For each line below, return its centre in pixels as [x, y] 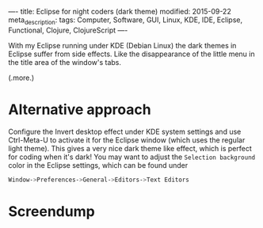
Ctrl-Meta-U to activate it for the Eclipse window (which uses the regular [127, 140]
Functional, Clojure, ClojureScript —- [68, 30]
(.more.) [21, 78]
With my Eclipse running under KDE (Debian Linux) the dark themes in [122, 45]
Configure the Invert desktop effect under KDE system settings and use [125, 131]
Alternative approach [80, 109]
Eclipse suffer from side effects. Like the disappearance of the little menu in [131, 54]
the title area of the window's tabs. [65, 62]
